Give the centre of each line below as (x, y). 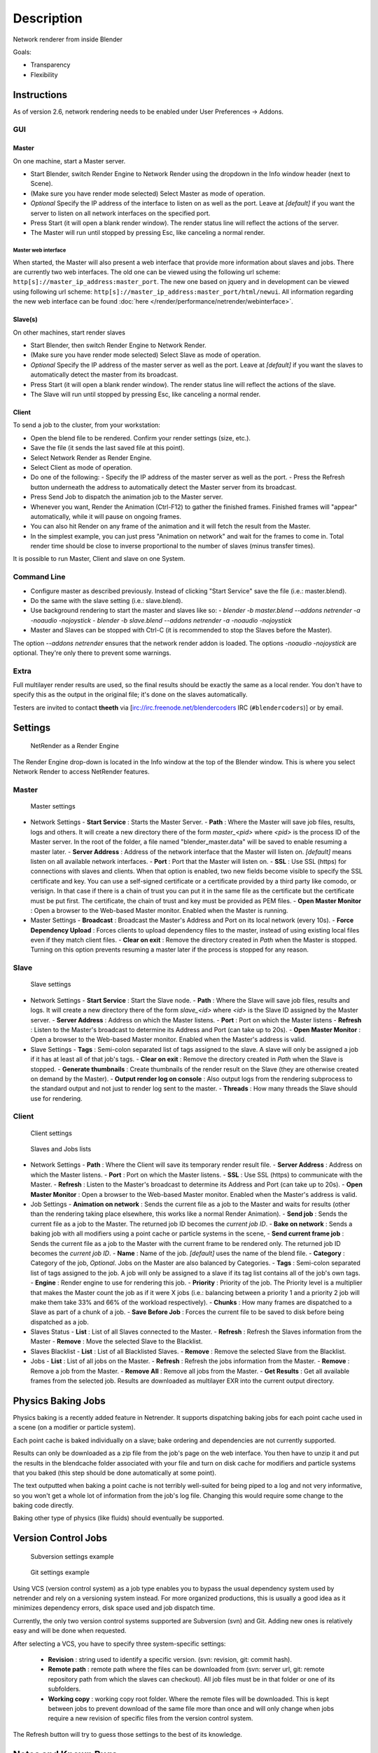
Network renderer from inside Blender (68, 39)
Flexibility (44, 74)
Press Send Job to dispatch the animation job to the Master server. (127, 497)
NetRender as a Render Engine (75, 746)
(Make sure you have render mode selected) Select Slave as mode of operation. (146, 355)
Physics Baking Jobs (59, 1401)
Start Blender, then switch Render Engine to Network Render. (118, 345)
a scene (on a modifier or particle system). (74, 1428)
